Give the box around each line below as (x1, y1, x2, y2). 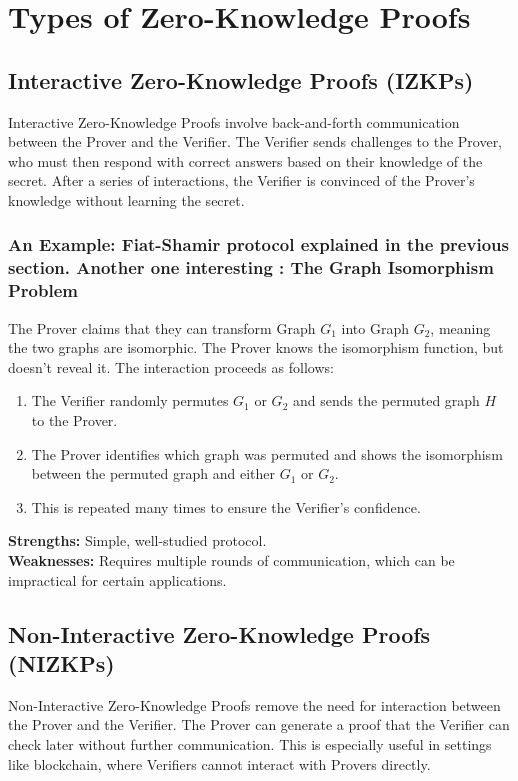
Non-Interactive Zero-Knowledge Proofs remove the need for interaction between (8, 694, 501, 715)
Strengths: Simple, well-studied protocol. (8, 530, 267, 551)
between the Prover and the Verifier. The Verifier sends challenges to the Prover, (8, 131, 503, 152)
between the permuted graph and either (31, 463, 275, 484)
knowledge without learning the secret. (8, 189, 245, 210)
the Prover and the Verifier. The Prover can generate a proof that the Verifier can (8, 714, 510, 735)
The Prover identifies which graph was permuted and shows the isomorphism (31, 443, 503, 464)
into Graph (341, 317, 409, 338)
